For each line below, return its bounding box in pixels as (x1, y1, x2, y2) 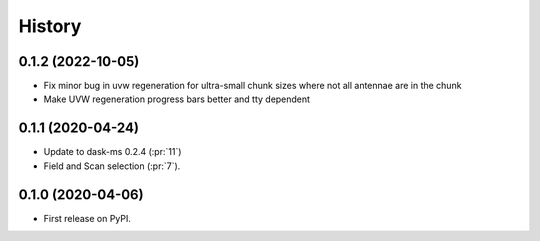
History (18, 15, 82, 37)
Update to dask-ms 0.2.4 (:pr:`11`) (43, 146, 182, 158)
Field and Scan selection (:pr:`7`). (43, 160, 181, 172)
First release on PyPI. (43, 212, 132, 224)
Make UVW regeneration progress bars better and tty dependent (43, 93, 310, 105)
